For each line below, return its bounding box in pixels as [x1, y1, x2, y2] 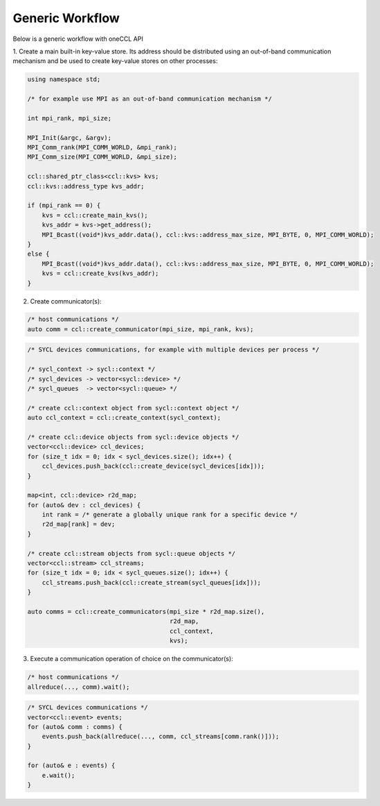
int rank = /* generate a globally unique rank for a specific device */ [42, 511, 298, 519]
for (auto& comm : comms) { [27, 723, 123, 730]
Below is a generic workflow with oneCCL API [12, 35, 143, 43]
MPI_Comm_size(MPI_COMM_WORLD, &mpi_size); [27, 153, 178, 161]
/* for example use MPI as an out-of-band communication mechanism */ [27, 95, 273, 103]
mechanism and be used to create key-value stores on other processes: [12, 57, 218, 65]
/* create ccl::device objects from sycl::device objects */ [27, 433, 239, 441]
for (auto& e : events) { [27, 762, 116, 769]
